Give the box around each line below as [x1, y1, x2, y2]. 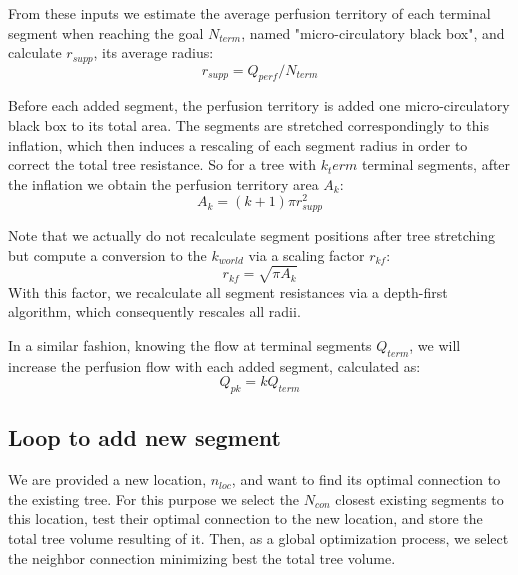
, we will [409, 334, 461, 355]
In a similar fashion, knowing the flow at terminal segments [8, 334, 372, 355]
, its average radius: [93, 42, 214, 63]
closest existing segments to [335, 488, 504, 509]
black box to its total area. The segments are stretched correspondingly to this [8, 115, 489, 136]
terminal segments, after [362, 154, 511, 175]
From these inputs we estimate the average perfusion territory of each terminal [8, 3, 491, 23]
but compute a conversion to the [8, 244, 207, 265]
